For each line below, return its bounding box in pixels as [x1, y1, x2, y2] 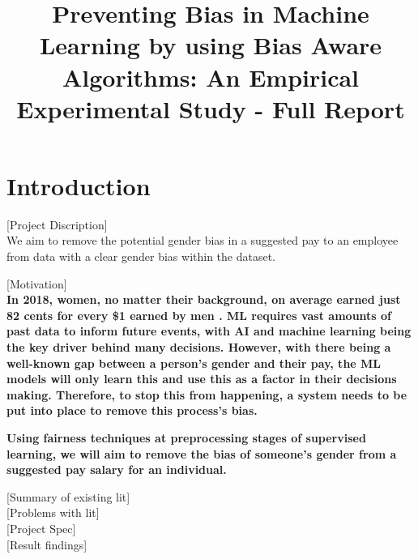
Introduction [6, 169, 151, 202]
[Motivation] [6, 275, 67, 292]
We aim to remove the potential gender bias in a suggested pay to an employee [6, 232, 399, 249]
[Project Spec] [6, 519, 76, 536]
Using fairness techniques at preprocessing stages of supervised [6, 429, 366, 446]
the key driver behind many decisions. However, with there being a [6, 339, 391, 356]
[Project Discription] [6, 215, 108, 233]
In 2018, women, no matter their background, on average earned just [6, 291, 401, 308]
